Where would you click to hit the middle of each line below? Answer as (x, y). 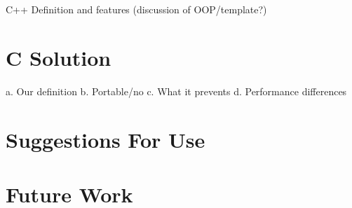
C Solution (59, 57)
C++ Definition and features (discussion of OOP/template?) (136, 9)
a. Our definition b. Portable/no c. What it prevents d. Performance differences (176, 91)
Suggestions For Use (106, 139)
